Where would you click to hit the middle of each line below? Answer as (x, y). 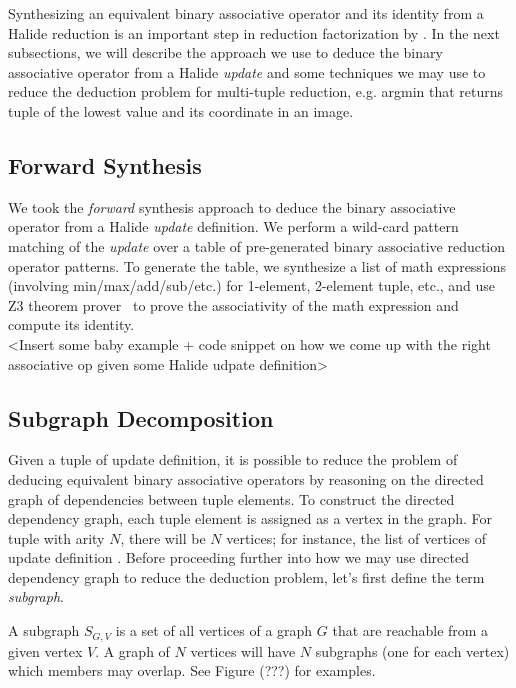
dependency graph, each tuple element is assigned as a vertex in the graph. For (250, 518)
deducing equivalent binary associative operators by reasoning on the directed (246, 478)
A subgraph (44, 630)
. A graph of (132, 650)
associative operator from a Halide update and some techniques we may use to (247, 71)
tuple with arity (56, 537)
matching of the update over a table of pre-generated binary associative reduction (257, 245)
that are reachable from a (410, 630)
